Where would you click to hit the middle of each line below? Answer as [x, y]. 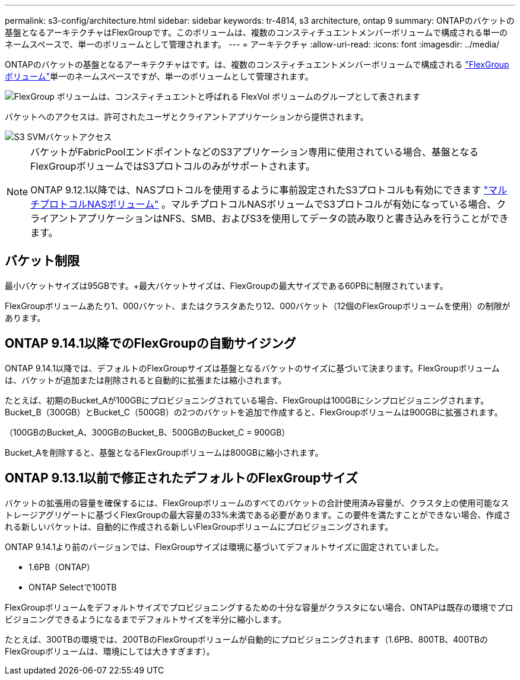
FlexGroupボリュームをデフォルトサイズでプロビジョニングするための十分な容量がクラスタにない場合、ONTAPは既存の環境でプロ [259, 607]
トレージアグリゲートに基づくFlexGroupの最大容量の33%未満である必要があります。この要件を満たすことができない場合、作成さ [258, 514]
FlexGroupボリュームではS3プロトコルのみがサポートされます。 [173, 166]
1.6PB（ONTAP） [62, 567]
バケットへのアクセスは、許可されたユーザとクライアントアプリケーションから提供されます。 [187, 117]
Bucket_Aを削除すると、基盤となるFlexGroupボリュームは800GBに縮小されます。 [164, 452]
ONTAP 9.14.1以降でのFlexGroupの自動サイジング [150, 344]
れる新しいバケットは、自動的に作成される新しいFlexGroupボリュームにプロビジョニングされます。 [199, 526]
